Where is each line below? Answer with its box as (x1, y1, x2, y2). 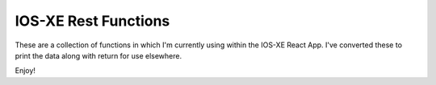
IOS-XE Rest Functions (15, 12, 170, 30)
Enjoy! (15, 66, 36, 75)
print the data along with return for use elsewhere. (15, 51, 182, 60)
